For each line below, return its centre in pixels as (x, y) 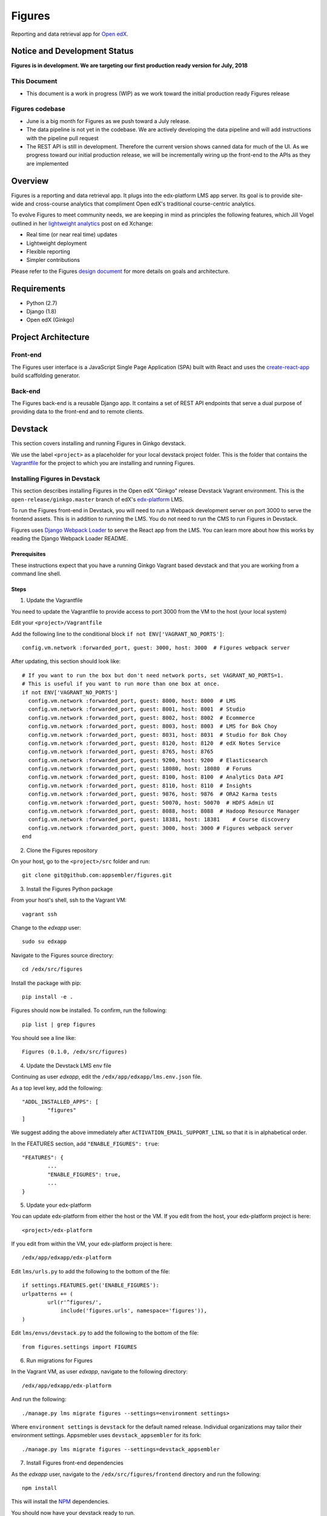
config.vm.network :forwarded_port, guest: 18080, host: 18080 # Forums (140, 769)
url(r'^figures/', (75, 1303)
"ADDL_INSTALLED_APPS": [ (61, 1102)
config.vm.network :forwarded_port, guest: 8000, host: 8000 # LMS (132, 701)
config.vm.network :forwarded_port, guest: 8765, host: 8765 (121, 752)
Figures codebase (38, 109)
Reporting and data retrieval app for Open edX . (70, 34)
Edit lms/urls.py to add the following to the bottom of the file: (91, 1271)
